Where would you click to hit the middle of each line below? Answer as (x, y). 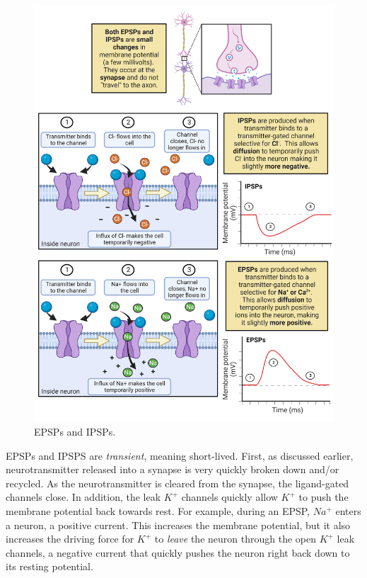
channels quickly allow (229, 497)
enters (348, 511)
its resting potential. (49, 566)
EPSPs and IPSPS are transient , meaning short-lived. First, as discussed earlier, (180, 455)
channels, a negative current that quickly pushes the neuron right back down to (178, 552)
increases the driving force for (70, 539)
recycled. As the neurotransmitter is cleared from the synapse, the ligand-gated (177, 483)
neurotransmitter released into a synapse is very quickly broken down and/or (173, 469)
